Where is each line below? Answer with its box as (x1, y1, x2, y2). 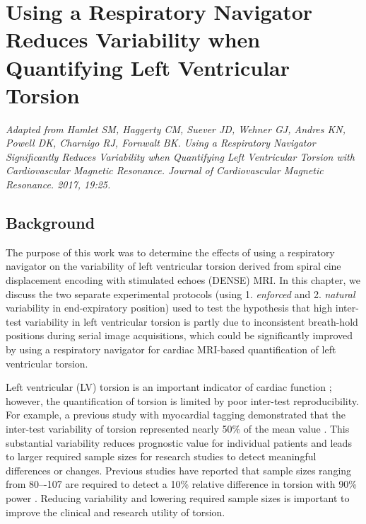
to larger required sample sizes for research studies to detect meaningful (6, 449, 317, 464)
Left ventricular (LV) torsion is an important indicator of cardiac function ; (6, 380, 332, 394)
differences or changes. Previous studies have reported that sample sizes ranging (6, 462, 352, 477)
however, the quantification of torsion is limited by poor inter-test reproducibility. (6, 393, 359, 408)
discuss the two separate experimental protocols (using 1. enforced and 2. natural (6, 286, 355, 301)
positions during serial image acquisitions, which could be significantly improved (6, 328, 353, 343)
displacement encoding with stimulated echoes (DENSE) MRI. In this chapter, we (6, 273, 360, 287)
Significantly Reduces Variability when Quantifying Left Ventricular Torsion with (6, 149, 355, 164)
